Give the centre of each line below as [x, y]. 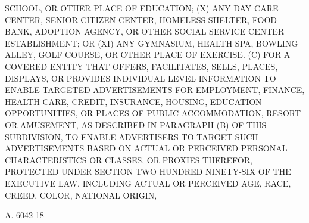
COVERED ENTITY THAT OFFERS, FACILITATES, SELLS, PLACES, [141, 66]
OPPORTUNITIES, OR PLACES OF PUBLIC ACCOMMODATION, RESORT [153, 113]
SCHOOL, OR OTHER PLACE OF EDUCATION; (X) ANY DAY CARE [142, 8]
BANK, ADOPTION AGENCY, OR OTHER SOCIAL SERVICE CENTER [145, 31]
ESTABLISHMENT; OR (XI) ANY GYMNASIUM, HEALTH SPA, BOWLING [152, 43]
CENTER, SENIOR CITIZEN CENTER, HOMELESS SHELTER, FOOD [141, 19]
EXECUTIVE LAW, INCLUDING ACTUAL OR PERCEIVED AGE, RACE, [148, 183]
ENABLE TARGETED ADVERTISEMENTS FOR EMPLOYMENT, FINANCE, [155, 90]
